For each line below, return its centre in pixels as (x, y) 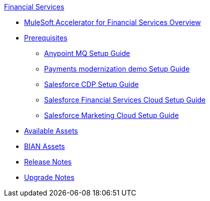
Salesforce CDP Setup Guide (91, 84)
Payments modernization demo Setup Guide (117, 69)
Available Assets (51, 131)
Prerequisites (46, 38)
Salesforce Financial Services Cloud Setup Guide (125, 100)
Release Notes (48, 162)
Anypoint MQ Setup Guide (87, 53)
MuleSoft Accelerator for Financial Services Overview (113, 22)
